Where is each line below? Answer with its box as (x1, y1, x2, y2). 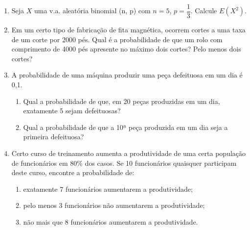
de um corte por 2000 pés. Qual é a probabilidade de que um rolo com (11, 34, 223, 44)
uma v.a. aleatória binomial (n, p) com (34, 5, 151, 16)
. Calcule (190, 5, 217, 16)
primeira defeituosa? (23, 131, 84, 142)
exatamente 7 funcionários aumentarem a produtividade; (23, 183, 193, 194)
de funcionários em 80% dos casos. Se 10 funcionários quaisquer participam (11, 157, 237, 168)
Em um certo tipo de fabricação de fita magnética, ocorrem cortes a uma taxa (11, 25, 246, 35)
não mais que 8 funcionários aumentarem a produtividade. (23, 216, 198, 227)
